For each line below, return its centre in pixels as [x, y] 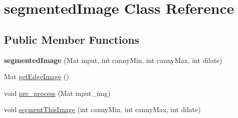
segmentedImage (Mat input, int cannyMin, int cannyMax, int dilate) [113, 60]
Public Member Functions [72, 39]
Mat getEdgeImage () [37, 76]
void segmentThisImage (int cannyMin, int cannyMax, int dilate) [102, 109]
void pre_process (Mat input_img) [57, 93]
